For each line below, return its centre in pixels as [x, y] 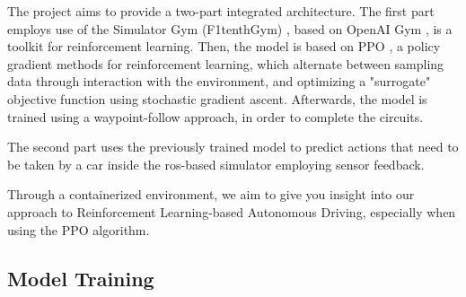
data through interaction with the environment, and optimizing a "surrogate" [219, 81]
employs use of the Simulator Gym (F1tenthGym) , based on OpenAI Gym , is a [230, 28]
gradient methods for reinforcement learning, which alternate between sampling [226, 63]
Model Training [81, 278]
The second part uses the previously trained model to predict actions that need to [233, 147]
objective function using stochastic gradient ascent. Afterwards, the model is [217, 98]
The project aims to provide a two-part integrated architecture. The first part [221, 11]
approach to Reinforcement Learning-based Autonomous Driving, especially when [232, 211]
